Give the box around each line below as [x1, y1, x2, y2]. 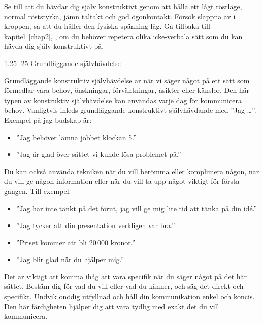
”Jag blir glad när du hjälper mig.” [16, 254, 124, 265]
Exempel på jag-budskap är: [4, 114, 92, 125]
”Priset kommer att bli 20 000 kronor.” [16, 237, 136, 247]
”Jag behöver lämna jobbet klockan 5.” [16, 132, 137, 142]
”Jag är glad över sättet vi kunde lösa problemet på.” [16, 149, 181, 159]
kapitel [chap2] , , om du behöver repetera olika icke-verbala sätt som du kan [4, 30, 243, 41]
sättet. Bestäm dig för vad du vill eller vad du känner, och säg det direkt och [4, 281, 244, 292]
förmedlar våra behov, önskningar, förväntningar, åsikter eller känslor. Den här [4, 85, 250, 95]
